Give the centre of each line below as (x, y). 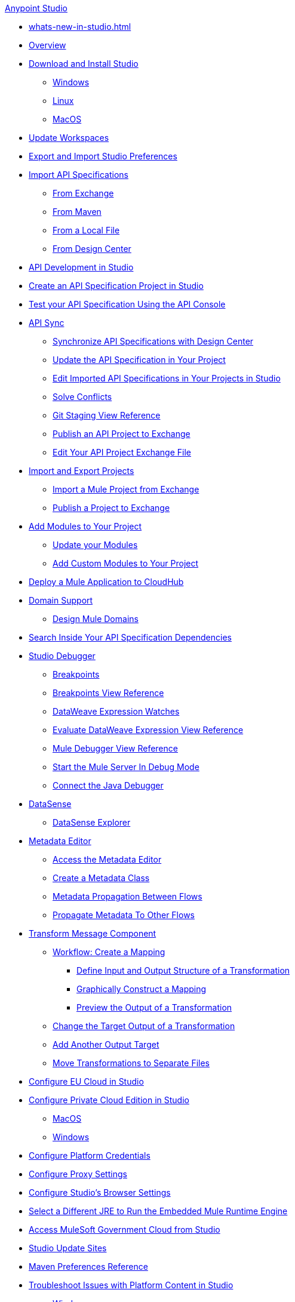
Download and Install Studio (84, 64)
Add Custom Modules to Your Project (126, 563)
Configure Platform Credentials (90, 1155)
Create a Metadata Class (101, 878)
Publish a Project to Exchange (111, 508)
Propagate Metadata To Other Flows (124, 915)
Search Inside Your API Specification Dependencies (130, 637)
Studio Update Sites (68, 1248)
